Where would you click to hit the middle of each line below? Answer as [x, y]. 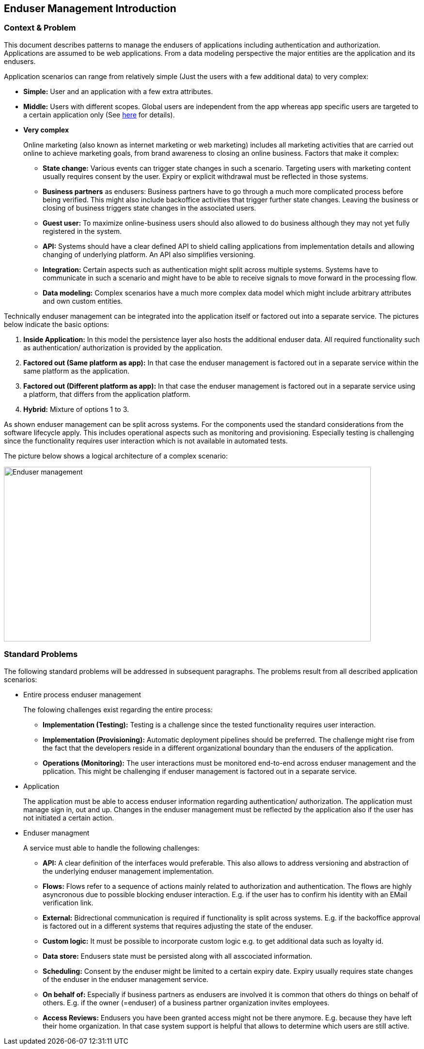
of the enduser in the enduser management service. [126, 979]
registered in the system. [82, 231]
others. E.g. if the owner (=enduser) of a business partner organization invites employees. [186, 1002]
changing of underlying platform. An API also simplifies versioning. [149, 254]
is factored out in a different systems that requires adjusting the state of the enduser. [178, 926]
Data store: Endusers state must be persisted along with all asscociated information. [178, 956]
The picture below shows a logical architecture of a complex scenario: [116, 456]
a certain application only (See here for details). [99, 115]
